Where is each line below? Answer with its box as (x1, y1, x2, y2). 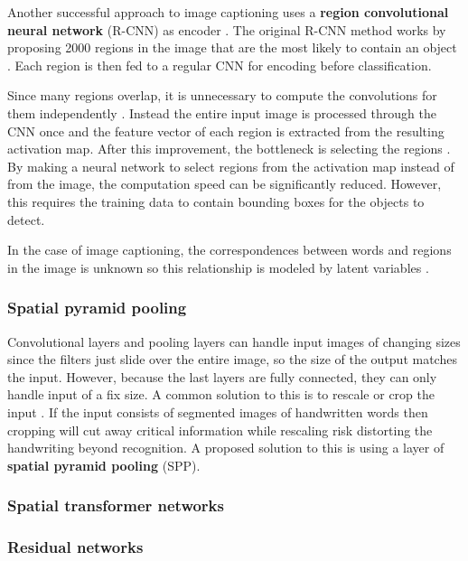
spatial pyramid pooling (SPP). (7, 455, 201, 474)
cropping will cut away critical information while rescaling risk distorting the (7, 420, 433, 439)
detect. (7, 210, 45, 229)
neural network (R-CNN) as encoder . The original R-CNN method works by (7, 20, 446, 39)
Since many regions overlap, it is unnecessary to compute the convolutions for (7, 86, 437, 105)
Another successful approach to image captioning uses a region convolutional (7, 3, 449, 21)
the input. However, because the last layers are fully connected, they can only (7, 367, 437, 386)
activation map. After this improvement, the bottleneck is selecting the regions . (7, 139, 451, 158)
